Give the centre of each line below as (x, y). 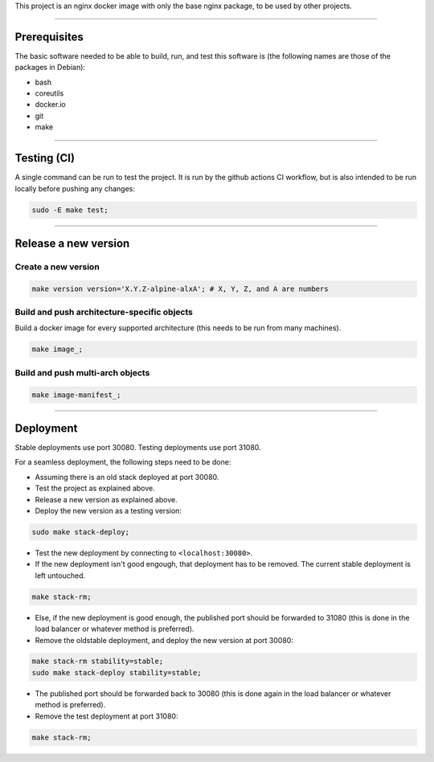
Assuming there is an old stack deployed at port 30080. (127, 477)
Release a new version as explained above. (106, 499)
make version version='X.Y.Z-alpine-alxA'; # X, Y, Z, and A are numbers (180, 289)
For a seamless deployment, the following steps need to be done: (123, 462)
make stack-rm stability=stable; (98, 662)
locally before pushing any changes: (75, 188)
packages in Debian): (50, 68)
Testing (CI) (45, 158)
